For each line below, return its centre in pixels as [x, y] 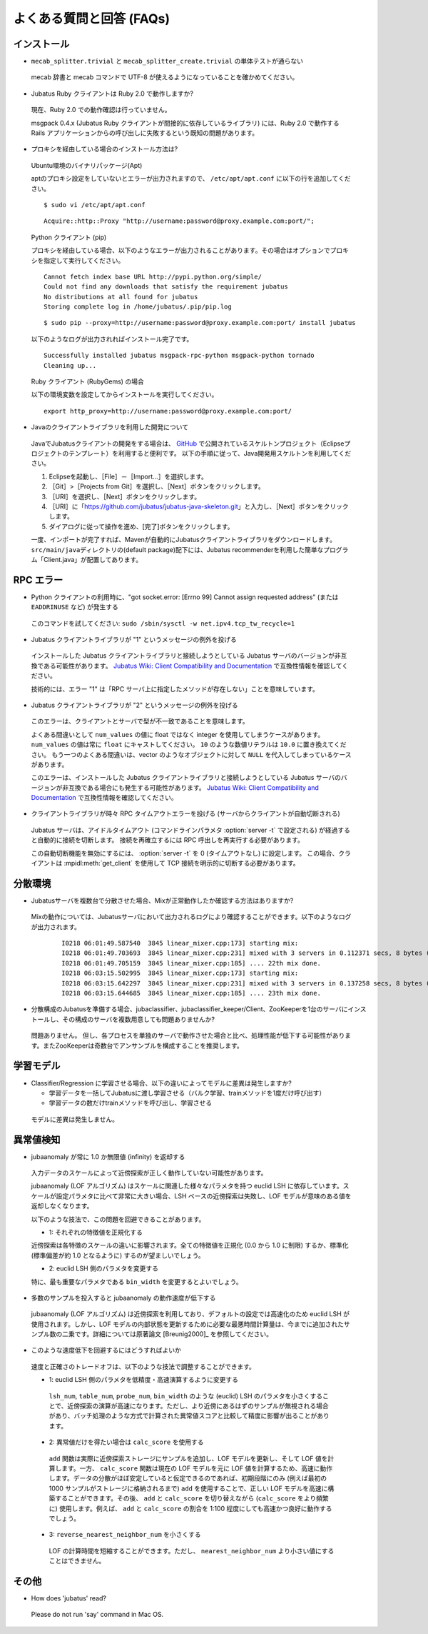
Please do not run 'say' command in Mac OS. [97, 1615]
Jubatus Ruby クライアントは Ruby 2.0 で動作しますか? [112, 94]
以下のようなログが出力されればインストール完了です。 [112, 339]
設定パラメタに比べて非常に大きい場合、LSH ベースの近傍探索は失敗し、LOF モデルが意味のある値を [204, 1196]
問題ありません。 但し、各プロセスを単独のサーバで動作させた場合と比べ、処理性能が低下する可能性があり [188, 1036]
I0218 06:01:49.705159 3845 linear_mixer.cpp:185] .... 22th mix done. [191, 963]
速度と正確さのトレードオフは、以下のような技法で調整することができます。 [143, 1366]
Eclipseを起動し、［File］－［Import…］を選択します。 [128, 476]
